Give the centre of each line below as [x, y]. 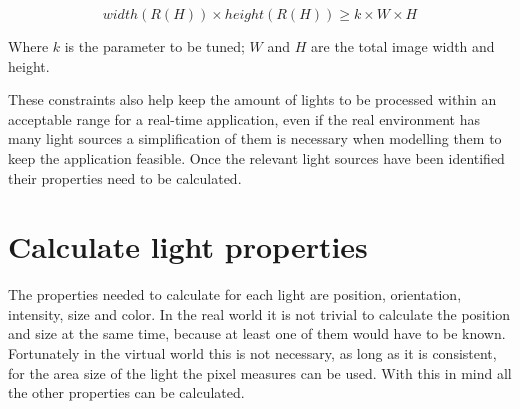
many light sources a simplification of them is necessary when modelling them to [255, 138]
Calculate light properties [188, 246]
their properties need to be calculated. [125, 177]
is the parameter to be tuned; [154, 46]
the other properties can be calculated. [126, 392]
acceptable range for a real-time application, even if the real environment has [244, 118]
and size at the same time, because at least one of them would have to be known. [257, 333]
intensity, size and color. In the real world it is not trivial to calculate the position [259, 313]
